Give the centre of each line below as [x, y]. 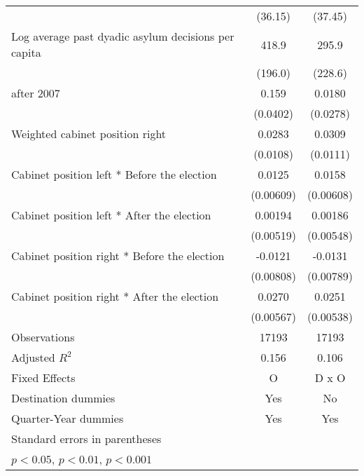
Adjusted [33, 357]
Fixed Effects [43, 378]
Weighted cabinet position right [89, 134]
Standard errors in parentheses [86, 438]
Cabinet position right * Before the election [118, 256]
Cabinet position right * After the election [115, 296]
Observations [43, 337]
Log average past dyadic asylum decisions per [123, 36]
